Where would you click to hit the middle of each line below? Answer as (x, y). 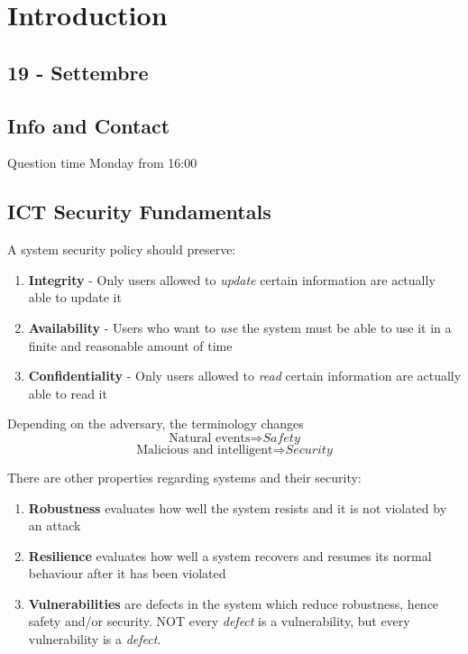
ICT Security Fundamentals (139, 212)
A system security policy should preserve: (122, 249)
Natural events (210, 438)
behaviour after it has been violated (127, 573)
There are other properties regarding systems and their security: (184, 477)
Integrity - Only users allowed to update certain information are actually (232, 279)
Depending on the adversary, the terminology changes (156, 424)
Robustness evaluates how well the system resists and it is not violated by (238, 507)
